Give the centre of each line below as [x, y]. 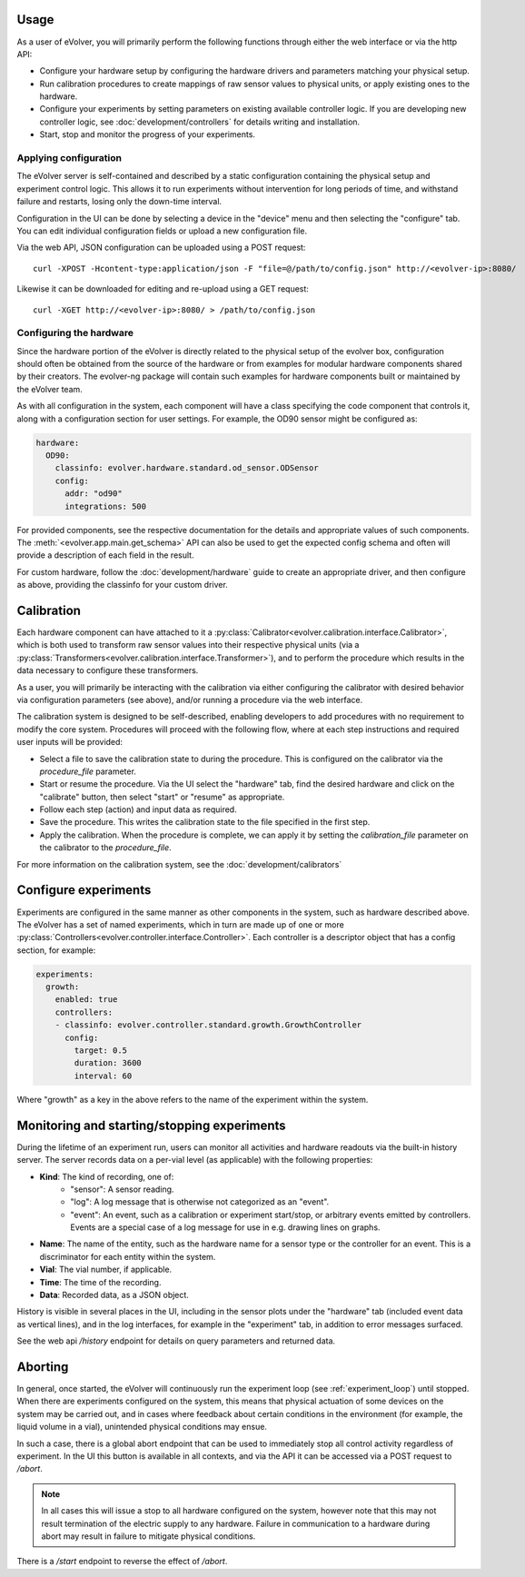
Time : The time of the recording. [100, 1282]
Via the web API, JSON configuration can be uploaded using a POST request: [161, 248]
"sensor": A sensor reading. [122, 1189]
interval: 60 [103, 1076]
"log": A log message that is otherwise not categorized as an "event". [200, 1202]
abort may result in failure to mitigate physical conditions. [149, 1536]
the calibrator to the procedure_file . [105, 848]
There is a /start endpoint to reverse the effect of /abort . [122, 1562]
